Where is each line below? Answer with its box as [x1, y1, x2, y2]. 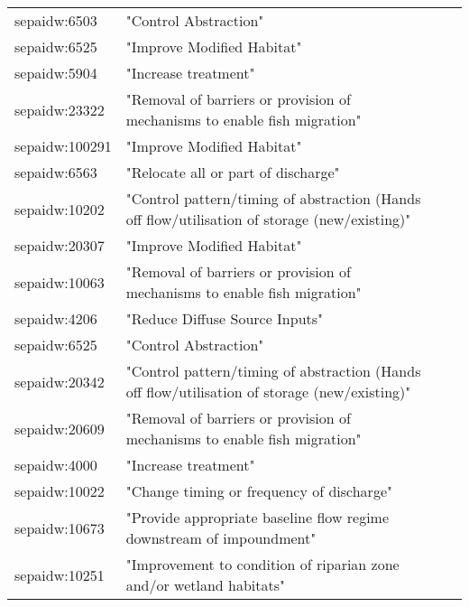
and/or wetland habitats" [125, 574, 286, 595]
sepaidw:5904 [14, 62, 97, 83]
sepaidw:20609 [14, 417, 105, 439]
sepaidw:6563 [14, 162, 97, 182]
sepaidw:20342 [14, 370, 105, 392]
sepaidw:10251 [14, 564, 105, 585]
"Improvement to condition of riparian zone [125, 554, 400, 574]
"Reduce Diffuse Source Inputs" [125, 308, 324, 329]
